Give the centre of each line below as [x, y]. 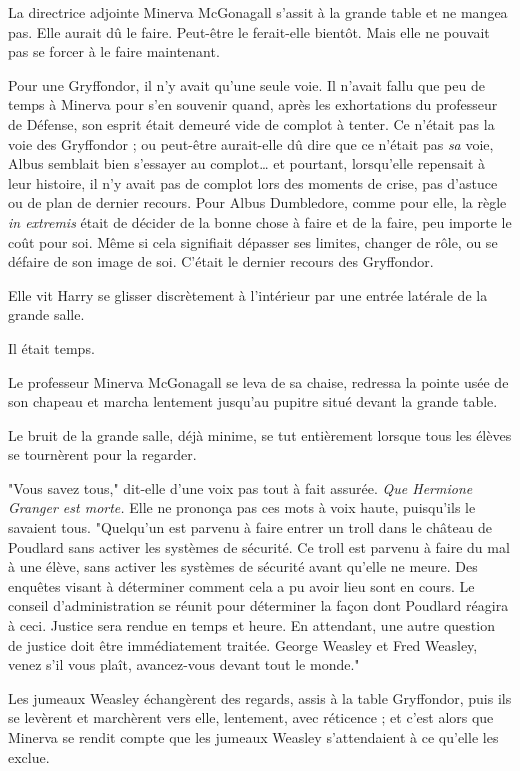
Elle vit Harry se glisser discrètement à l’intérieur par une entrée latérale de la [248, 294]
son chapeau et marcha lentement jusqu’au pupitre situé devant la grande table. [253, 401]
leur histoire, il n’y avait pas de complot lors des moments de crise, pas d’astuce [253, 182]
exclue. [29, 756]
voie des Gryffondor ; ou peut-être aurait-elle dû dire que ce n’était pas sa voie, [251, 143]
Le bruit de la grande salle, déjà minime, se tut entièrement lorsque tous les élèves [260, 434]
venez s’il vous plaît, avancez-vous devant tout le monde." [184, 664]
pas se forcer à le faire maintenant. [114, 51]
